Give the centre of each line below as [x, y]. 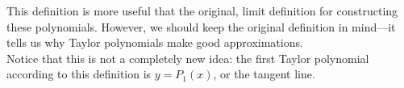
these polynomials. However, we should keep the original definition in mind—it [201, 26]
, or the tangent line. [264, 74]
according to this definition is [79, 74]
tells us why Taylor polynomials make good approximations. [155, 42]
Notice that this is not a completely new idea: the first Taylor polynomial [188, 58]
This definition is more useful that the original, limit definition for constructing [202, 10]
